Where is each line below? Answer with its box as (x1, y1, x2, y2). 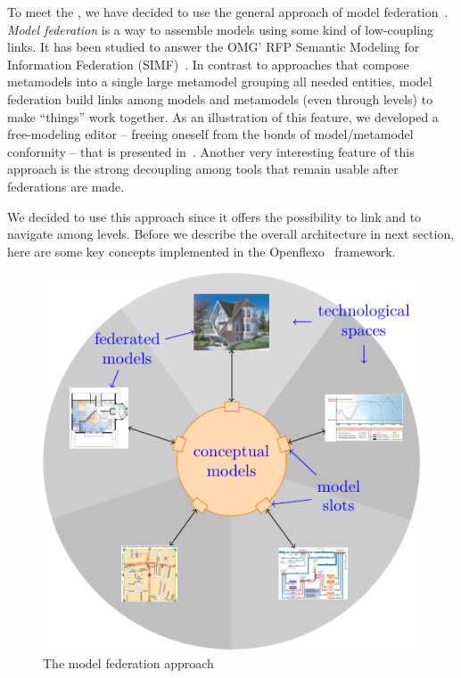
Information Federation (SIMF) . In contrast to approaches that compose (7, 54, 409, 73)
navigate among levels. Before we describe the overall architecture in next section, (7, 225, 455, 243)
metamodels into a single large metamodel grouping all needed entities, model (7, 72, 432, 91)
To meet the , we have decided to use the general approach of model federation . (7, 3, 449, 20)
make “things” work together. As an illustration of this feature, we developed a (7, 107, 439, 126)
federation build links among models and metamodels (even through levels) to (7, 89, 433, 108)
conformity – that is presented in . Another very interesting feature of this (7, 142, 415, 160)
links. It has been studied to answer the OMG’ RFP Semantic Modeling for (7, 37, 420, 56)
